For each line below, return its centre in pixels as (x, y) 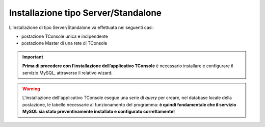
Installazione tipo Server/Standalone (85, 13)
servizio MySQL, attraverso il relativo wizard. (67, 73)
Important (33, 57)
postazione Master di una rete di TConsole (64, 43)
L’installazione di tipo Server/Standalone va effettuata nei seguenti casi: (81, 27)
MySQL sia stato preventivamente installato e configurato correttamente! (99, 112)
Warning (31, 89)
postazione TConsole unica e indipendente (65, 36)
